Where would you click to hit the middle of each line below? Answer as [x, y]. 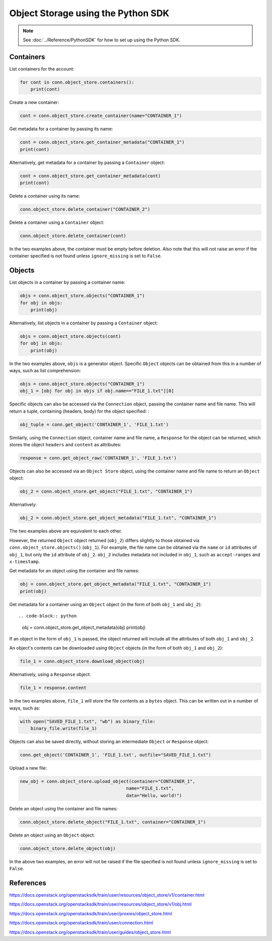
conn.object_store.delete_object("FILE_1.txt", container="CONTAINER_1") [113, 822]
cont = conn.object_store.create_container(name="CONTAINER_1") [101, 116]
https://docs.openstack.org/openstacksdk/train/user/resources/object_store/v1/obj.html [100, 904]
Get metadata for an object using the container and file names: [74, 571]
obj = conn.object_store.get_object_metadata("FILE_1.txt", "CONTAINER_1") [116, 584]
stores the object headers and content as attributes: [65, 445]
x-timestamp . [25, 561]
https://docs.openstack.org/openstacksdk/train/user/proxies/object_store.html [91, 913]
